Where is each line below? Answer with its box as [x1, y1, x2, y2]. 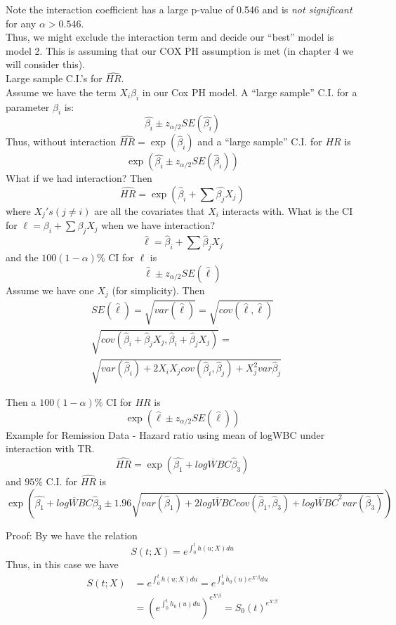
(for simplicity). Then [112, 282, 205, 297]
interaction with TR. [6, 441, 95, 456]
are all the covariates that [94, 203, 205, 218]
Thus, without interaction [6, 134, 117, 149]
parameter [6, 99, 50, 114]
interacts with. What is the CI [222, 203, 353, 218]
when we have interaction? [101, 218, 216, 232]
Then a [6, 395, 37, 409]
